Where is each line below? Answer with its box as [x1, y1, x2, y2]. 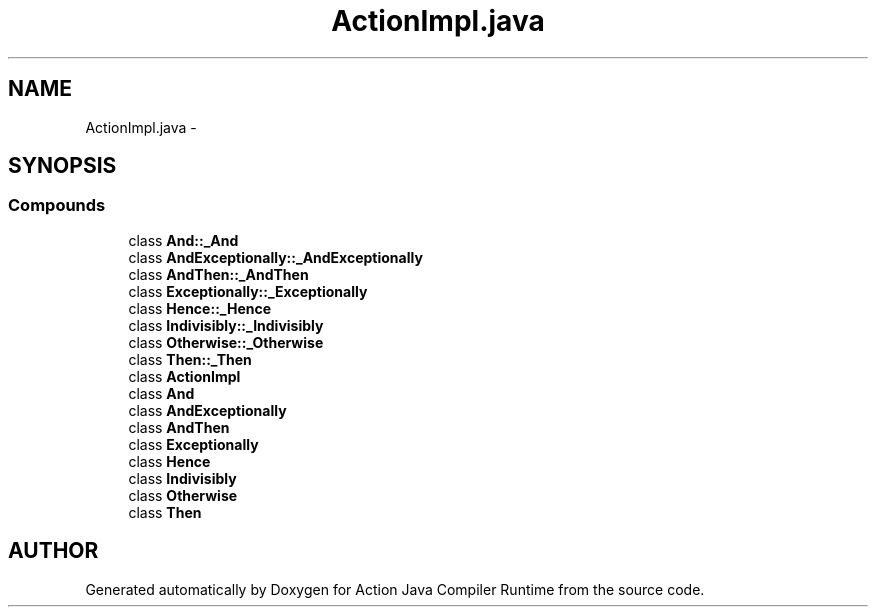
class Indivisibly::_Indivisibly [128, 316, 324, 334]
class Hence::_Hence [128, 299, 272, 317]
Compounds [8, 195, 106, 216]
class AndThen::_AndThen [128, 265, 309, 283]
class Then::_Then [128, 350, 252, 368]
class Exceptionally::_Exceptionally [128, 282, 368, 300]
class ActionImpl [128, 367, 241, 385]
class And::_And [128, 231, 239, 249]
